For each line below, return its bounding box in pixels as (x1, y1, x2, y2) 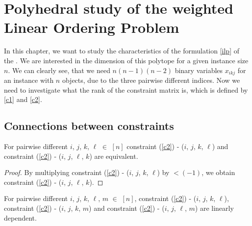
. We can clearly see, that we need (8, 65, 110, 75)
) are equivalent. (89, 151, 138, 161)
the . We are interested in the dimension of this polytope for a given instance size (4, 55, 249, 65)
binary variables (175, 65, 223, 75)
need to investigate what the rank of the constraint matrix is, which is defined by (4, 84, 248, 95)
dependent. (4, 212, 37, 223)
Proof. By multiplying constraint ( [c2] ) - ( (4, 167, 129, 177)
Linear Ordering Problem (4, 17, 179, 37)
